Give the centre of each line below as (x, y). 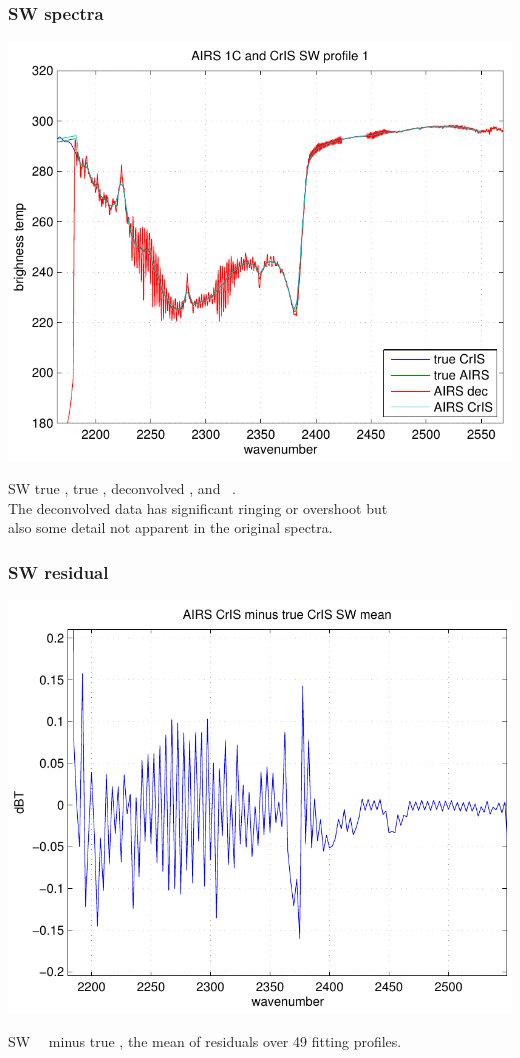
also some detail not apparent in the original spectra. (170, 527)
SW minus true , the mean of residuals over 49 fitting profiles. (205, 1040)
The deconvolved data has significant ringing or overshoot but (198, 507)
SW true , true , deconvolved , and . (122, 488)
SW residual (58, 572)
